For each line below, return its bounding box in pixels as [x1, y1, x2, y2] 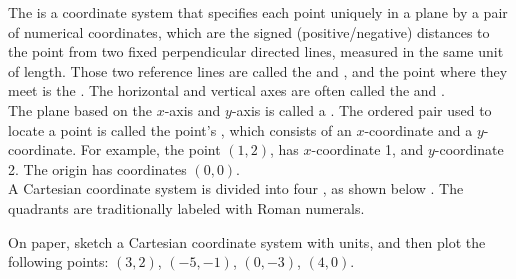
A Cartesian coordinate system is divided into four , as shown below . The [8, 178, 464, 199]
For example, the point [80, 139, 221, 160]
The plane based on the [8, 99, 152, 120]
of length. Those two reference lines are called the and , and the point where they [8, 60, 508, 81]
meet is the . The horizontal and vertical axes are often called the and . [8, 80, 445, 101]
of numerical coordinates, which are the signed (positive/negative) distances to [8, 21, 490, 42]
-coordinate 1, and [311, 139, 424, 160]
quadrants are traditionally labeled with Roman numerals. [8, 197, 365, 218]
